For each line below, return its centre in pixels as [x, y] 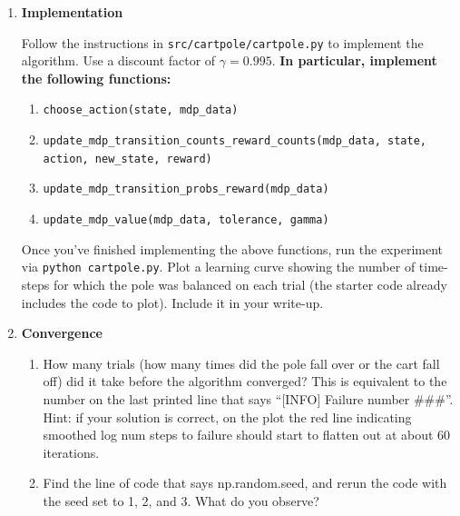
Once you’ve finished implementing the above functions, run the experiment [232, 248]
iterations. [71, 452]
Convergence [62, 333]
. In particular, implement [354, 60]
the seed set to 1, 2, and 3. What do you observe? [181, 500]
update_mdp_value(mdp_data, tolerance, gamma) [186, 220]
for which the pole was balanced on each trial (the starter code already [250, 284]
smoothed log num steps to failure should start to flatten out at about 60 [247, 435]
